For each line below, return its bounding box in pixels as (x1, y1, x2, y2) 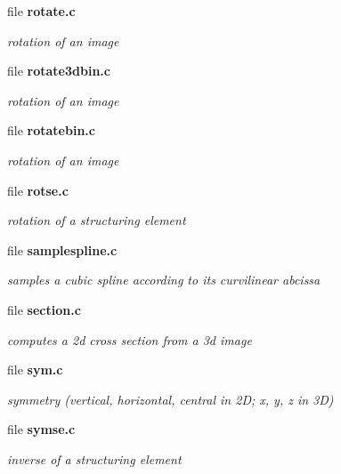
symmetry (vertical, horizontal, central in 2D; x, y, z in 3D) (7, 390, 334, 408)
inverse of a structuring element (7, 449, 182, 468)
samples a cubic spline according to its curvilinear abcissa (7, 270, 321, 289)
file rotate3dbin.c (7, 61, 110, 80)
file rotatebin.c (7, 121, 95, 140)
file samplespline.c (7, 240, 118, 259)
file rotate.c (7, 2, 76, 20)
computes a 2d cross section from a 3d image (7, 330, 252, 349)
